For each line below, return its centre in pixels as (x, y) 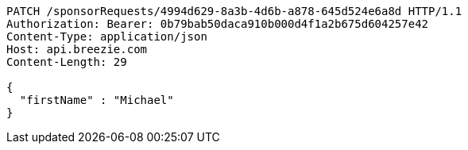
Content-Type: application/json (107, 37)
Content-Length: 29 (67, 62)
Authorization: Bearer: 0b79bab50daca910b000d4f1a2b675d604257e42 (218, 24)
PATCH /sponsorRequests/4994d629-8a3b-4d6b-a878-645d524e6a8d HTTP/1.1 (234, 11)
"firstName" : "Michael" (97, 100)
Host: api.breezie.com (77, 49)
